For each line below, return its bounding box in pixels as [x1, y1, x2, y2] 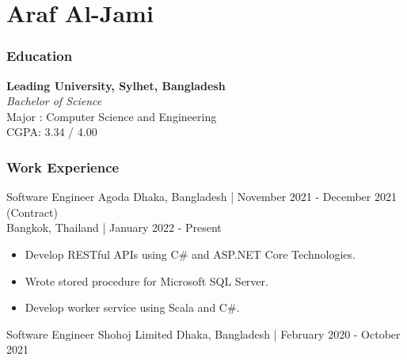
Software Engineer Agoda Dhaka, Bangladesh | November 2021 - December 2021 [6, 188, 397, 205]
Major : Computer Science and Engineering [6, 108, 217, 124]
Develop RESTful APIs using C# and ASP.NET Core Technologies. [25, 245, 356, 262]
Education [6, 46, 73, 66]
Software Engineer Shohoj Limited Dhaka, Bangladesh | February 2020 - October [6, 325, 401, 342]
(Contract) [6, 203, 58, 220]
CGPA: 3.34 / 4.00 [6, 123, 97, 140]
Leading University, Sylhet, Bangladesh [6, 77, 226, 93]
